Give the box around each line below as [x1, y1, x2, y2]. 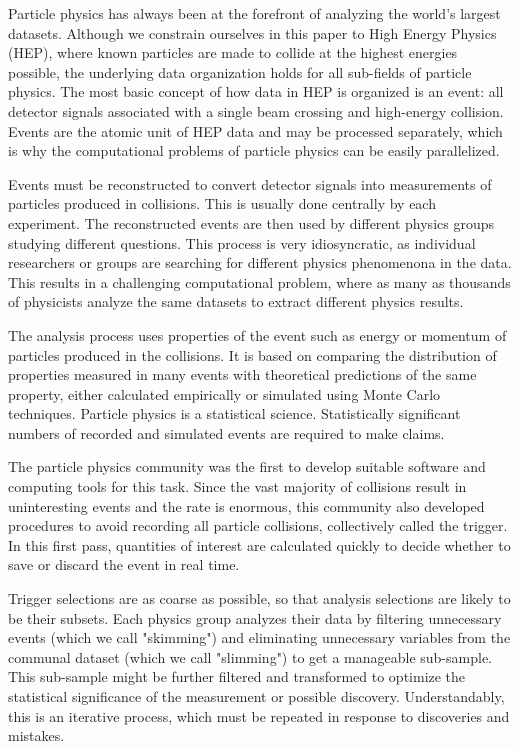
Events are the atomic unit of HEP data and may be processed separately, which [8, 120, 503, 141]
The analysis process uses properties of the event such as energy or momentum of [8, 324, 507, 345]
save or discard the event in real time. [8, 554, 240, 575]
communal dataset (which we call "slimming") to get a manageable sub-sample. [8, 646, 492, 667]
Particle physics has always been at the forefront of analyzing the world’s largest [8, 3, 501, 23]
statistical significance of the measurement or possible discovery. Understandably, [8, 686, 505, 706]
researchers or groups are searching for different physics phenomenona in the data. [8, 252, 512, 273]
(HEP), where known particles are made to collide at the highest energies [8, 42, 458, 63]
